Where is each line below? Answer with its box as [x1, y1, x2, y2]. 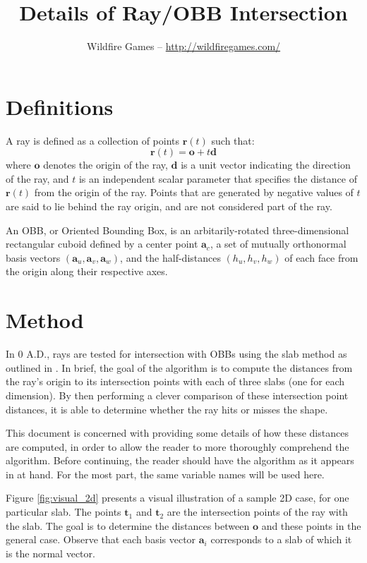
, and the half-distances [120, 250, 221, 265]
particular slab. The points [6, 504, 121, 519]
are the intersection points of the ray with [167, 504, 348, 519]
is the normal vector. [6, 545, 95, 560]
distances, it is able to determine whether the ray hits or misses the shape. [6, 401, 328, 416]
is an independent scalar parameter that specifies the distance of [78, 171, 357, 186]
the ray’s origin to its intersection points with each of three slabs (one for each [6, 374, 345, 389]
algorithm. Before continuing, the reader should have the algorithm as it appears [6, 453, 354, 468]
